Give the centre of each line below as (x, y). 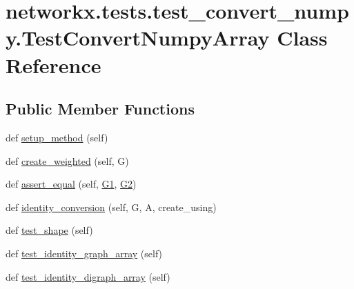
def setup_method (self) (57, 137)
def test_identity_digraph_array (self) (88, 276)
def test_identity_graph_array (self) (84, 253)
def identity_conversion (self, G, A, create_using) (111, 207)
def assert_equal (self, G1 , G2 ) (71, 184)
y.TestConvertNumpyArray (138, 38)
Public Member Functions (100, 109)
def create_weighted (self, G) (67, 160)
